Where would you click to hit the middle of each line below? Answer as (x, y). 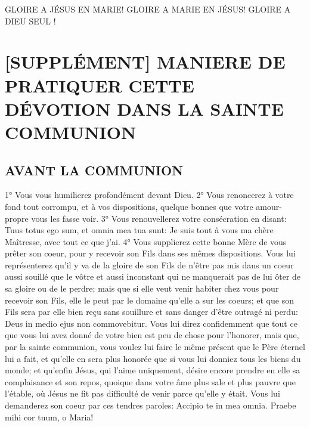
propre (17, 218)
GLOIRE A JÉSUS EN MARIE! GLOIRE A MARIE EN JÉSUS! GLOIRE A (148, 9)
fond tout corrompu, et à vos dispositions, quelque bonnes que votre (129, 206)
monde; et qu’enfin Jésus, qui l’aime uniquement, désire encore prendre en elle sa (153, 370)
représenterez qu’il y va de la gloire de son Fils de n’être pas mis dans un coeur (149, 264)
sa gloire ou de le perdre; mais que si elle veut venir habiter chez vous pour (142, 288)
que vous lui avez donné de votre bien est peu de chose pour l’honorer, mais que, (152, 335)
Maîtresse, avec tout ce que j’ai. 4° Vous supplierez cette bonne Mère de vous (146, 241)
